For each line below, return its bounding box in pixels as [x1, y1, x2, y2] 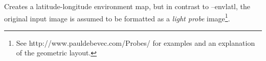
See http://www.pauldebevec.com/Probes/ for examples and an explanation [16, 37, 255, 48]
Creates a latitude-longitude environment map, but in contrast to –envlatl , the [4, 1, 250, 11]
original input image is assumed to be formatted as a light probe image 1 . [4, 11, 230, 23]
